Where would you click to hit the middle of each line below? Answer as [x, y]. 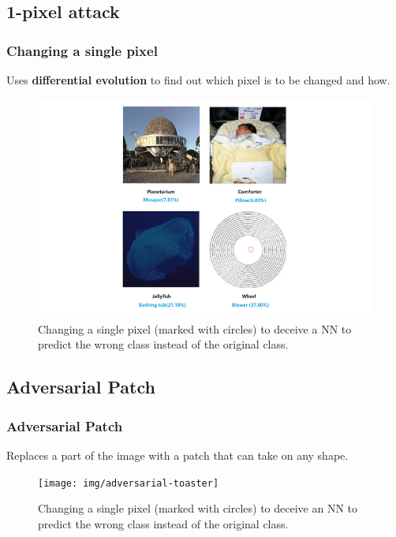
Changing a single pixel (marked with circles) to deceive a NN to [195, 328]
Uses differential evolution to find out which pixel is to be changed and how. [198, 80]
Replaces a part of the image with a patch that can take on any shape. [177, 455]
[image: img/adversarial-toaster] [129, 483]
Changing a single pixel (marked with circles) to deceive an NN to [198, 508]
